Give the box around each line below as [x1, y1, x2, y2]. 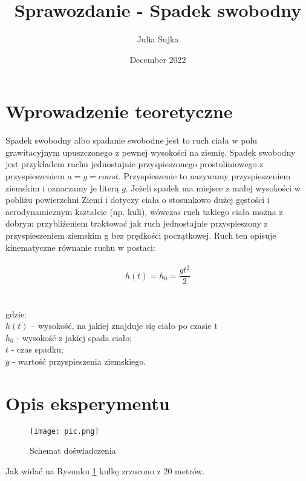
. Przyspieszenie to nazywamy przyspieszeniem [118, 170, 291, 182]
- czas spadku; [11, 343, 63, 356]
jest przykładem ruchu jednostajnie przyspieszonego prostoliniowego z [5, 158, 264, 170]
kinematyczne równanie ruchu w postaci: [5, 240, 155, 253]
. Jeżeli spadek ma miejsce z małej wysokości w [125, 181, 301, 194]
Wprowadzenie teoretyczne [5, 99, 233, 124]
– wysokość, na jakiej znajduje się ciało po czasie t [31, 319, 218, 332]
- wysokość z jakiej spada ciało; [16, 331, 132, 343]
